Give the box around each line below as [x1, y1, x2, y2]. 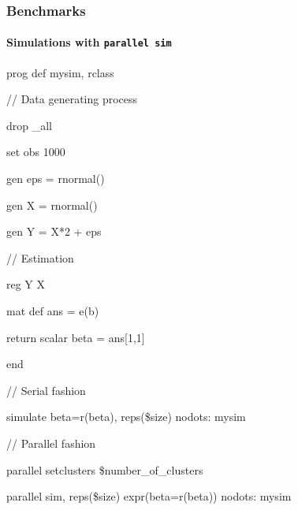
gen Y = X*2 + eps [6, 223, 102, 240]
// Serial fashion [6, 382, 86, 398]
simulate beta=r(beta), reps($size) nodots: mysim [6, 408, 246, 425]
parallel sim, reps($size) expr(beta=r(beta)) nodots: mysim [6, 488, 292, 504]
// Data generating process [6, 91, 138, 107]
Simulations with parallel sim [6, 34, 172, 50]
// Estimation [6, 249, 74, 266]
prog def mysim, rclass [6, 64, 114, 80]
